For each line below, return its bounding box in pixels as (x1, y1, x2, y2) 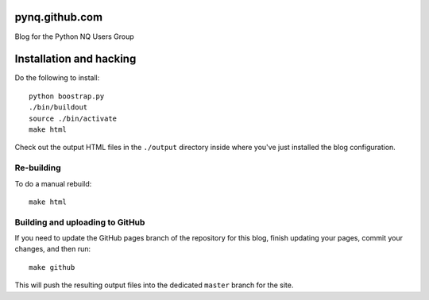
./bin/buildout (29, 103, 88, 112)
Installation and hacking (14, 52, 137, 66)
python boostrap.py (29, 91, 105, 101)
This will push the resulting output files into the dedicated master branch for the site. (14, 280, 294, 290)
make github (29, 263, 75, 271)
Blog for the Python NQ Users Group (14, 32, 134, 41)
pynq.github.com (14, 10, 103, 24)
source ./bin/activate (29, 113, 118, 123)
